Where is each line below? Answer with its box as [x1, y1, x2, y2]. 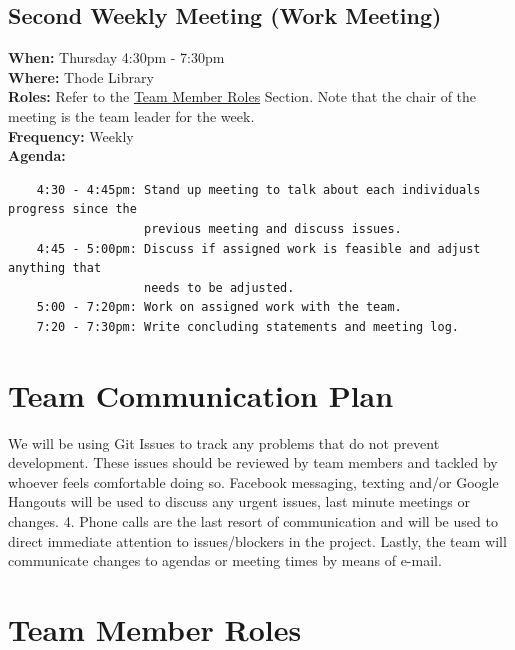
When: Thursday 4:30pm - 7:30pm [8, 47, 225, 68]
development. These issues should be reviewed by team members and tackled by [8, 452, 498, 473]
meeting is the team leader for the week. [8, 105, 255, 126]
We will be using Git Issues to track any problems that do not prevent [8, 432, 440, 453]
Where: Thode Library [8, 66, 154, 87]
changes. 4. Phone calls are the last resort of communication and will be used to [8, 511, 498, 532]
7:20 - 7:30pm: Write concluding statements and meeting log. [36, 319, 460, 334]
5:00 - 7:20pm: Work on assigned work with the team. [36, 300, 402, 315]
